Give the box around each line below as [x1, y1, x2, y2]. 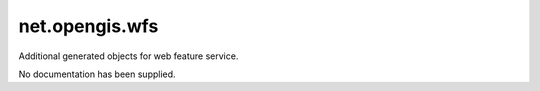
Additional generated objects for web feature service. [18, 50, 239, 62]
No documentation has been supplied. [18, 68, 176, 80]
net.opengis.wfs [18, 15, 159, 37]
